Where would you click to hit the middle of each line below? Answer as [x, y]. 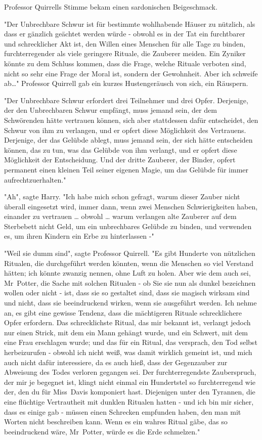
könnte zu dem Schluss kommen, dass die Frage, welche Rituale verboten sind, [125, 63]
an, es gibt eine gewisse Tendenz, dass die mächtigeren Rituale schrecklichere [123, 312]
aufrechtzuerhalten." [35, 179]
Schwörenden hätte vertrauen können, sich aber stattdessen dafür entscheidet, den [131, 120]
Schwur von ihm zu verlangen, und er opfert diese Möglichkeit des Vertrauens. [125, 130]
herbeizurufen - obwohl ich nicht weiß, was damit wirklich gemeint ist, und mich [128, 352]
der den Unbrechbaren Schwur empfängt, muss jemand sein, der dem [111, 110]
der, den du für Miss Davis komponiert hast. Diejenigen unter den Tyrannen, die [130, 392]
